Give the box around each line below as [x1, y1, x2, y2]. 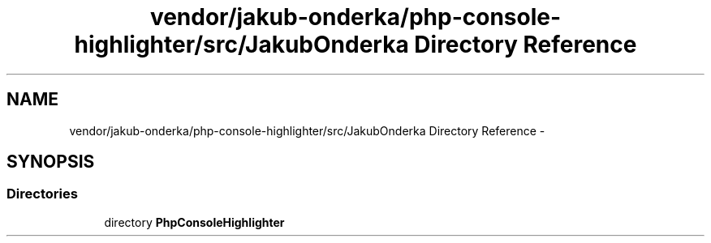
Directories [6, 185, 78, 202]
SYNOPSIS [6, 151, 95, 173]
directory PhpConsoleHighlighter [104, 215, 285, 229]
